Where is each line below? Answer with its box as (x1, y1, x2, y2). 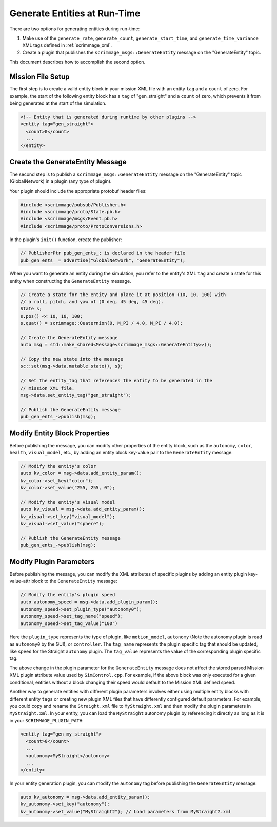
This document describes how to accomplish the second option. (9, 59, 146, 65)
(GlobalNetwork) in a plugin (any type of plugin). (9, 178, 112, 185)
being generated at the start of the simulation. (9, 100, 107, 106)
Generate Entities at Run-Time (9, 8, 141, 19)
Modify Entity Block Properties (9, 429, 110, 437)
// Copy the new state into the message (20, 356, 123, 362)
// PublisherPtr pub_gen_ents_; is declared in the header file (20, 250, 186, 256)
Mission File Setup (9, 72, 70, 81)
